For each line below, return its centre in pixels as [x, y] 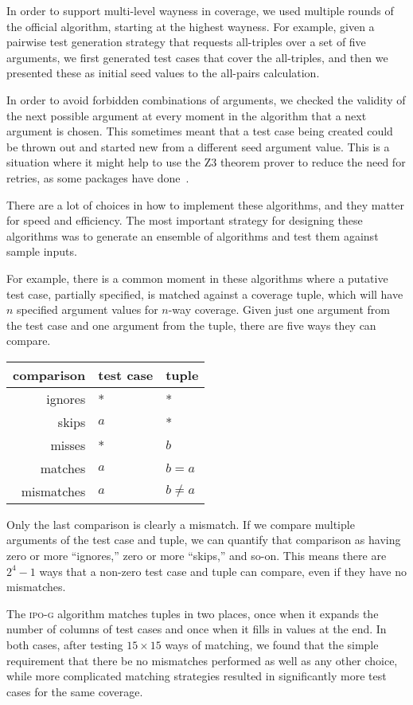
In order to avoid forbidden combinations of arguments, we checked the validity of [206, 99]
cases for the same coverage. [75, 691]
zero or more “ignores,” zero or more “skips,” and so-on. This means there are [197, 556]
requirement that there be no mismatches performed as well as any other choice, [202, 660]
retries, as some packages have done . [98, 177]
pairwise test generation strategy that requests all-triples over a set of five [186, 42]
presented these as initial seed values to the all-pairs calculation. [163, 73]
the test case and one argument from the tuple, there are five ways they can [191, 325]
